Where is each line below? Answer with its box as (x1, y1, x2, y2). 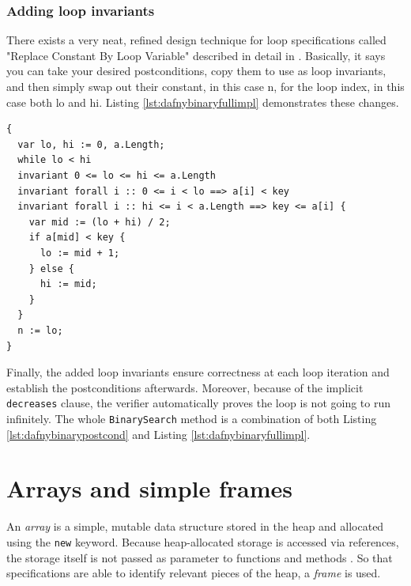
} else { (28, 263, 74, 274)
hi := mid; (40, 278, 97, 290)
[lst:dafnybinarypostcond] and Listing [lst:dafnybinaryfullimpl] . (6, 425, 311, 442)
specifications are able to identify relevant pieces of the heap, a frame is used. (6, 565, 381, 581)
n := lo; (17, 324, 63, 336)
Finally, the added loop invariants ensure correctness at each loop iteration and (6, 364, 390, 380)
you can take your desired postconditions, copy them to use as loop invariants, (6, 62, 386, 79)
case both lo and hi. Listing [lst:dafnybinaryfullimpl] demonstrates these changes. (6, 93, 399, 110)
